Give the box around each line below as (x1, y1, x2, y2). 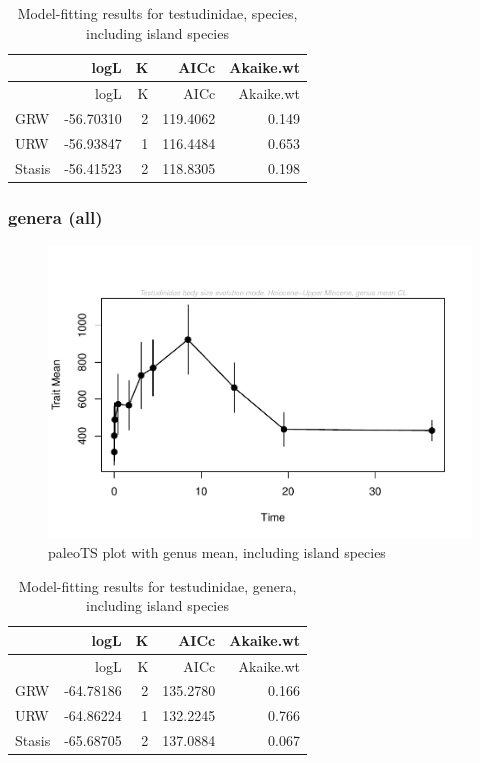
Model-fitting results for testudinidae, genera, (18, 575, 297, 596)
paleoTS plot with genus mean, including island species (48, 542, 386, 562)
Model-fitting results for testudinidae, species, (17, 3, 298, 23)
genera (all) (8, 204, 103, 229)
